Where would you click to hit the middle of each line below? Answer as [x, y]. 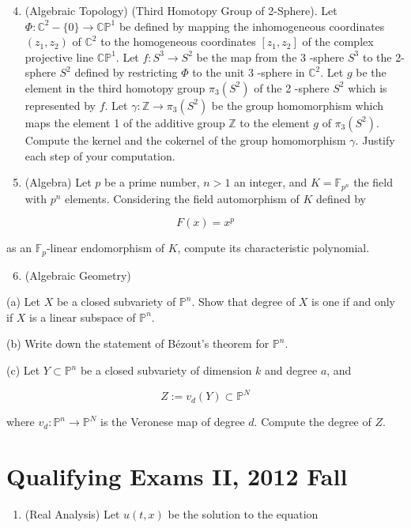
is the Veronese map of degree [173, 422]
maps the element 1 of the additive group [125, 122]
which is [368, 87]
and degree [291, 370]
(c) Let [23, 370]
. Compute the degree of [313, 422]
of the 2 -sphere [292, 87]
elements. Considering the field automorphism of [182, 198]
